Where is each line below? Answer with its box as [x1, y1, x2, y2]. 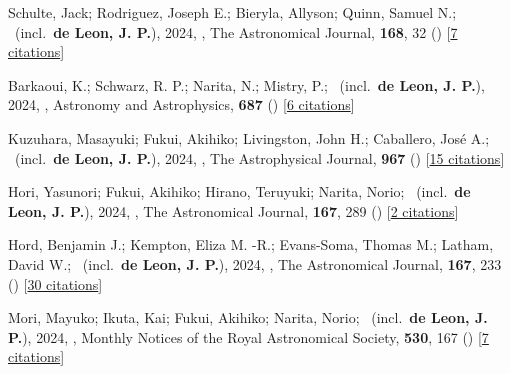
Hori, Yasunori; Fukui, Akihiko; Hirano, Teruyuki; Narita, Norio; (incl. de [8, 181, 471, 202]
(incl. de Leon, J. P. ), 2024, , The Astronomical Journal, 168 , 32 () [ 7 [14, 21, 458, 42]
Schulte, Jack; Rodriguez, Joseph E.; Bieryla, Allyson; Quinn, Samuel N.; [8, 2, 457, 22]
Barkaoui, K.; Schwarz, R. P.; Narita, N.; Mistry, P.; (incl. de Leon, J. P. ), [8, 74, 485, 95]
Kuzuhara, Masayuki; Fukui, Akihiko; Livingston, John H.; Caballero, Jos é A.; [8, 127, 490, 148]
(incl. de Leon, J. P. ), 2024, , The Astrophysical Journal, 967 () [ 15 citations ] [14, 147, 505, 168]
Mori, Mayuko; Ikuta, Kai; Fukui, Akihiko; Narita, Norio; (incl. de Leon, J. [8, 307, 488, 328]
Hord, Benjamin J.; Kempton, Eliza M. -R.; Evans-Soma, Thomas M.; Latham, [8, 234, 494, 255]
